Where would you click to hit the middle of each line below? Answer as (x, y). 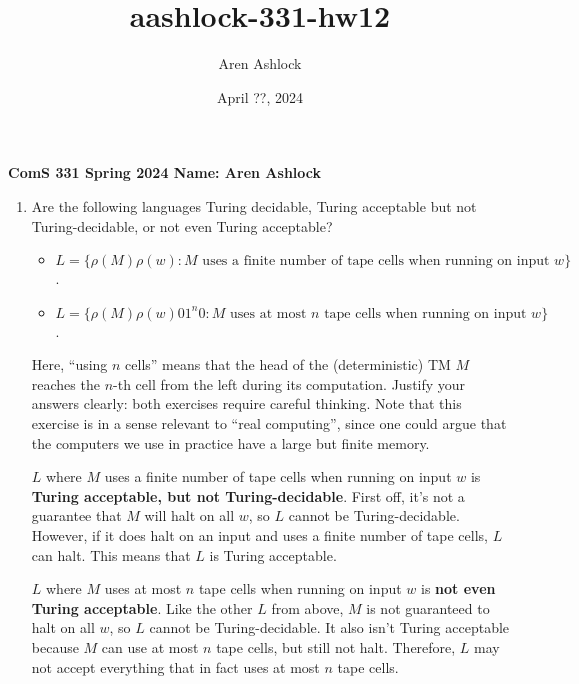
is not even (458, 588)
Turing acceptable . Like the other (142, 607)
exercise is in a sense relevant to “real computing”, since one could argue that (269, 423)
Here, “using (69, 364)
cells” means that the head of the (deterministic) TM (288, 364)
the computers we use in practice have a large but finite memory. (230, 442)
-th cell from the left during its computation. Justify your (289, 383)
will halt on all (189, 515)
